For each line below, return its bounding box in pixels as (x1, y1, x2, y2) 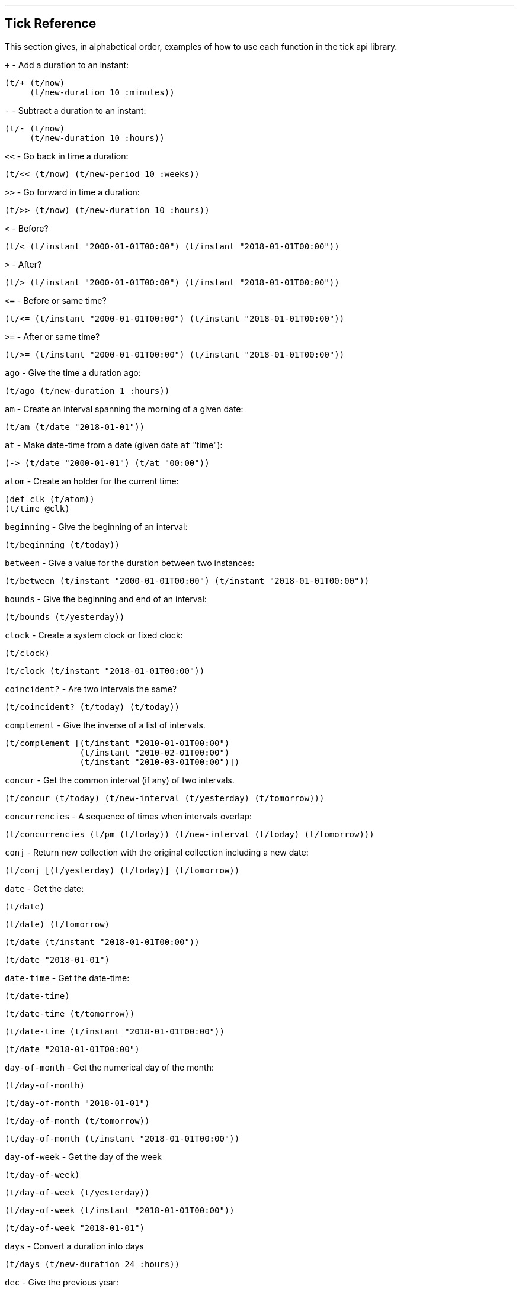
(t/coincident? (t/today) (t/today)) (5, 702, 180, 712)
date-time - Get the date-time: (5, 972, 130, 983)
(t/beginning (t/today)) (5, 539, 120, 549)
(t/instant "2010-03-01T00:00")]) (79, 757, 240, 767)
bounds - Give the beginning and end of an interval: (5, 593, 207, 604)
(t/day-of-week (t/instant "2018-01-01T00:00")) (5, 1205, 235, 1215)
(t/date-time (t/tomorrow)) (5, 1008, 135, 1018)
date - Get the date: (5, 883, 84, 894)
